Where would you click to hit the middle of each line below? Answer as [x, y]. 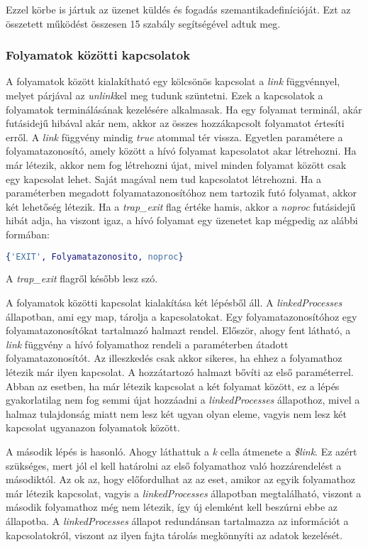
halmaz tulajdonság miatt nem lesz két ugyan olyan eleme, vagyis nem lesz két [176, 413]
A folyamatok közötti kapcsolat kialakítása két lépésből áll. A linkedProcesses [174, 302]
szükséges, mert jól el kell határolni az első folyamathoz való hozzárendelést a [174, 465]
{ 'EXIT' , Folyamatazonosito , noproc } [95, 256]
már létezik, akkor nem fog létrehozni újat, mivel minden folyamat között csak [176, 164]
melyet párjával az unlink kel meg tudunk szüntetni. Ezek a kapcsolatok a [165, 95]
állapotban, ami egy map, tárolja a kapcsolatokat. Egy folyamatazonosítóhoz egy [182, 316]
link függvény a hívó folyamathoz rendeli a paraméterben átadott [147, 344]
